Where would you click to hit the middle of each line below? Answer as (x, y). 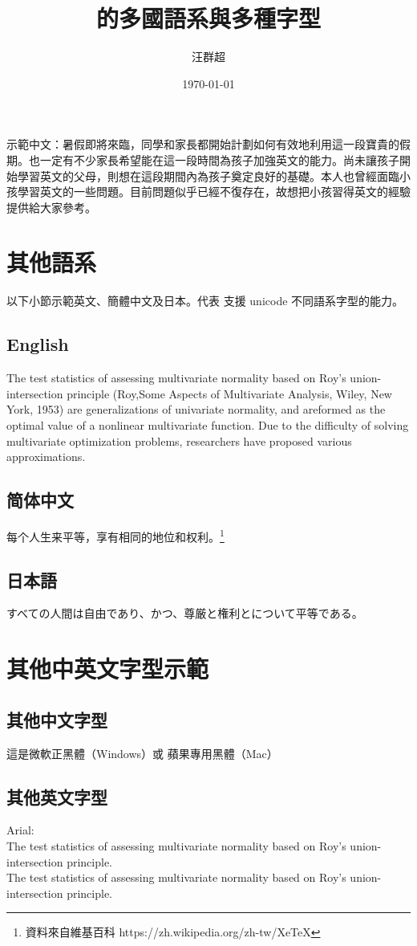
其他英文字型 (57, 796)
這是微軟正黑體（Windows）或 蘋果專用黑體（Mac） (142, 753)
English (38, 344)
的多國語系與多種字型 (208, 18)
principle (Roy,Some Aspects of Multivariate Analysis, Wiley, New (229, 393)
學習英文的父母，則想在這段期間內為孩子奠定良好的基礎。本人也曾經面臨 (208, 175)
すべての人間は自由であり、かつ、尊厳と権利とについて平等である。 (185, 613)
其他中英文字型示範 (108, 669)
